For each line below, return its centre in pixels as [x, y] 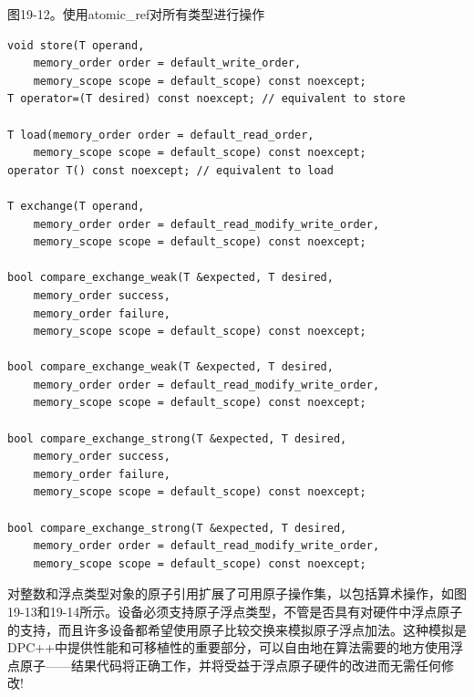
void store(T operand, [76, 45]
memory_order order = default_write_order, [167, 63]
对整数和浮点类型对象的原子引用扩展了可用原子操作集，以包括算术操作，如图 [237, 593]
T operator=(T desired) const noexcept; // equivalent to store [206, 99]
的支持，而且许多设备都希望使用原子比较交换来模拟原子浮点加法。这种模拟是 [237, 629]
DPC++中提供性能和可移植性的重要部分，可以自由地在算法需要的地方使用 [229, 647]
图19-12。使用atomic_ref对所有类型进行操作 [136, 14]
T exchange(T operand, [76, 206]
